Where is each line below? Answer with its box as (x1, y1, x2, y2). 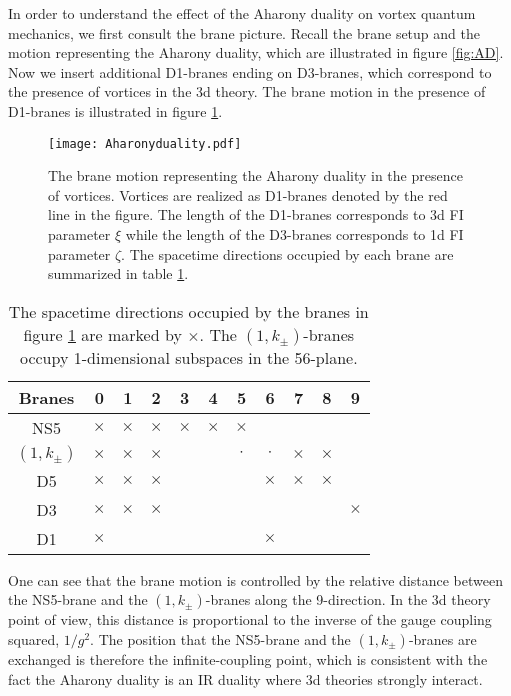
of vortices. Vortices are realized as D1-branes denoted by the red (48, 184, 448, 205)
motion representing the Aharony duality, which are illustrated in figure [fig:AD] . (8, 42, 504, 63)
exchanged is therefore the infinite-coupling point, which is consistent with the (8, 648, 488, 669)
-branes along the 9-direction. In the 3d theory (205, 589, 491, 610)
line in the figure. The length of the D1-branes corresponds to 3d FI (48, 204, 464, 225)
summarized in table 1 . (48, 263, 189, 284)
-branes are (408, 628, 477, 649)
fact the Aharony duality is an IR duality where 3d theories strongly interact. (8, 668, 483, 689)
